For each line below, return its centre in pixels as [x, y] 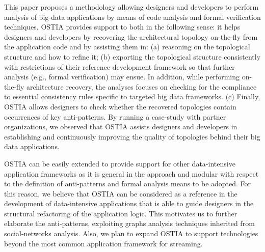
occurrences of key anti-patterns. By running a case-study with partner [115, 116]
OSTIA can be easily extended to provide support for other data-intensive [120, 163]
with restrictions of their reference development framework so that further [120, 66]
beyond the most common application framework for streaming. [103, 243]
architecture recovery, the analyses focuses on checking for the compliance [141, 86]
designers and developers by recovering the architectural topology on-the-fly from [131, 36]
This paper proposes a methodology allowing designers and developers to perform [131, 7]
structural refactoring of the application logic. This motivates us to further [121, 213]
